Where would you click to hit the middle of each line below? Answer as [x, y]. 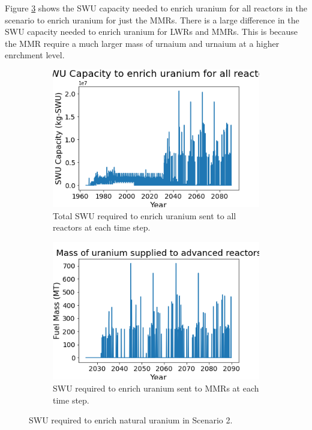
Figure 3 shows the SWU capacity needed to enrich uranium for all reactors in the [156, 8]
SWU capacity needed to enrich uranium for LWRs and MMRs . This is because [151, 32]
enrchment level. [35, 55]
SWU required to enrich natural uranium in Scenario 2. [131, 420]
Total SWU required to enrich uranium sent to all [145, 215]
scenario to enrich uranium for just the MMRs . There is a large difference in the [152, 20]
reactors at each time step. [102, 227]
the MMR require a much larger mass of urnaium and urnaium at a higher [142, 43]
